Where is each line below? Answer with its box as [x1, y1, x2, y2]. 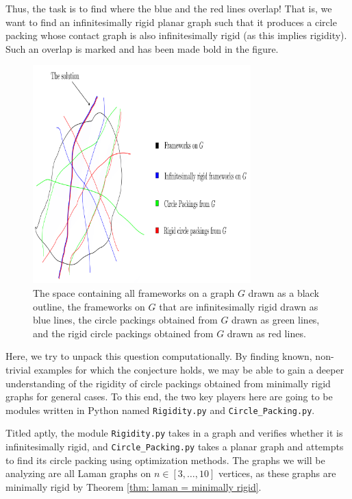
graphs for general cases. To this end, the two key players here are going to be [5, 389, 333, 404]
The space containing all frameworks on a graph [33, 285, 235, 300]
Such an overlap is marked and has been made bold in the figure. [5, 41, 279, 56]
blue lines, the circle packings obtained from [33, 313, 218, 327]
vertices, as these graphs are [218, 466, 336, 480]
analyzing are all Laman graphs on [5, 466, 151, 480]
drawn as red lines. [227, 326, 306, 340]
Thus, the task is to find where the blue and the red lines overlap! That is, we [5, 1, 332, 15]
